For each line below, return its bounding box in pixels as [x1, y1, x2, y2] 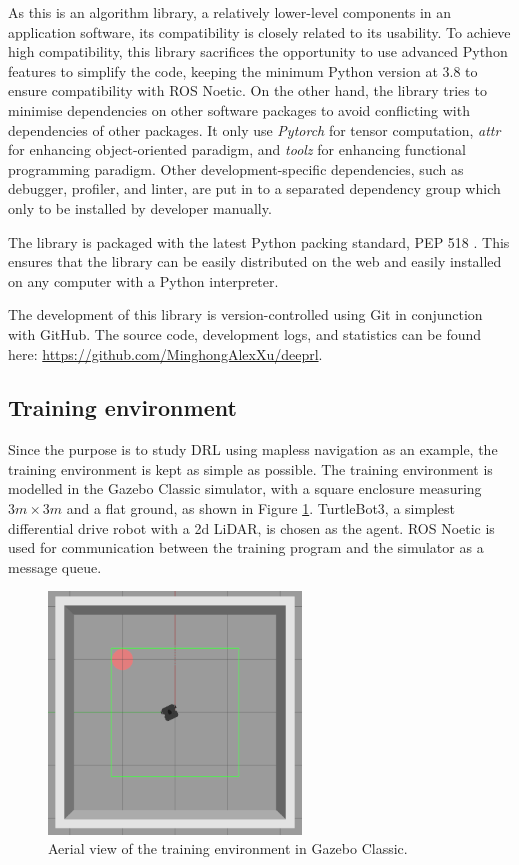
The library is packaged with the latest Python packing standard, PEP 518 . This [8, 231, 510, 252]
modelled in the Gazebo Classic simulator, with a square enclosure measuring [8, 478, 482, 499]
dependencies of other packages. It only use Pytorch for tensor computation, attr [8, 119, 501, 140]
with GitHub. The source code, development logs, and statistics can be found [8, 323, 482, 344]
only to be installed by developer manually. [8, 197, 272, 218]
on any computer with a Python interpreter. [8, 270, 279, 291]
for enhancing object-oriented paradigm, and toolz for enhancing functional [8, 139, 466, 160]
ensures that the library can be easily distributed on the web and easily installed [8, 251, 502, 272]
